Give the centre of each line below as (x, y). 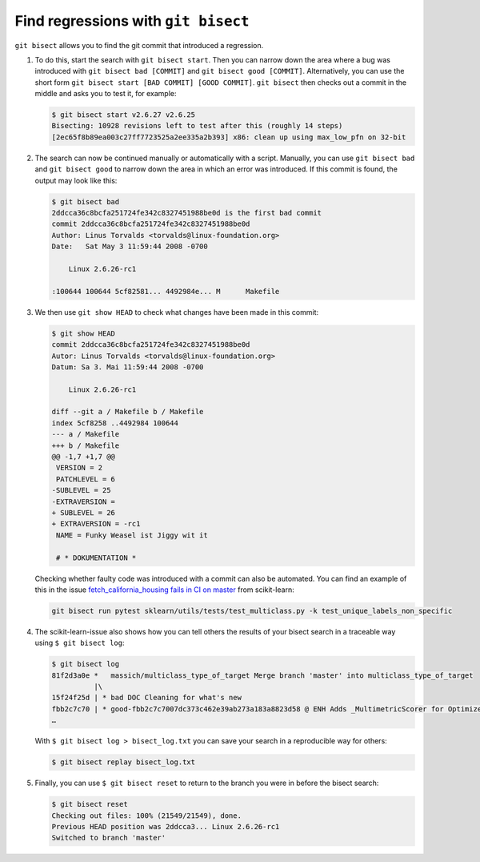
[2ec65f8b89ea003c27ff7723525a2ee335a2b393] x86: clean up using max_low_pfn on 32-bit (229, 137)
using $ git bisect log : (80, 643)
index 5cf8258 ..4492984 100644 (115, 423)
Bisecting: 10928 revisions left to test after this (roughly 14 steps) (197, 126)
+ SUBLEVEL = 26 (84, 512)
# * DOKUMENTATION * (96, 558)
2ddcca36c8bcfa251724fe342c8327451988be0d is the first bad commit (187, 213)
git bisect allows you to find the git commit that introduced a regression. (139, 45)
